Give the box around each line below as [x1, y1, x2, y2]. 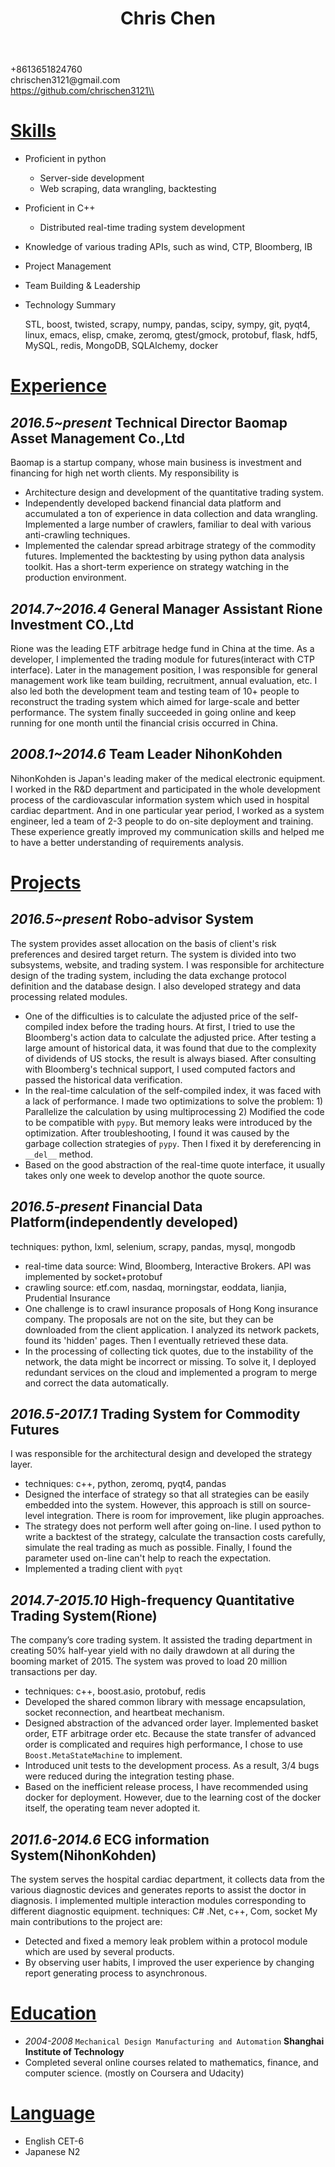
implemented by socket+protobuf [24, 1270, 163, 1282]
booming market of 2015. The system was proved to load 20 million [10, 1655, 288, 1667]
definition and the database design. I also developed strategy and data [10, 980, 302, 992]
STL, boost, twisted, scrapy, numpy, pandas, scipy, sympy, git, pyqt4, [24, 318, 311, 331]
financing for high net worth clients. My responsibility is [10, 467, 240, 479]
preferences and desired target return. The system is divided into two [10, 948, 297, 960]
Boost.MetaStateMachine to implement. [24, 1749, 183, 1761]
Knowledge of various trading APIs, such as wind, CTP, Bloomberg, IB [24, 241, 313, 253]
